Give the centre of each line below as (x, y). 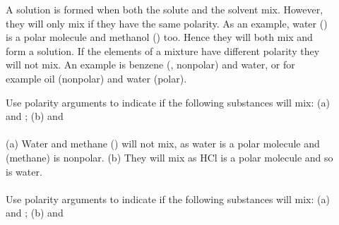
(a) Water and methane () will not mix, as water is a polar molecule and (163, 144)
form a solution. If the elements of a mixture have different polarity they (163, 50)
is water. (24, 171)
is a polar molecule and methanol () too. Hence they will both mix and (159, 37)
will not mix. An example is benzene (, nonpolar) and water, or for (150, 65)
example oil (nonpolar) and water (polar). (96, 78)
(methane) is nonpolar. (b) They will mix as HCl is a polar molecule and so (169, 157)
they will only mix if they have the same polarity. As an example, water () (167, 23)
